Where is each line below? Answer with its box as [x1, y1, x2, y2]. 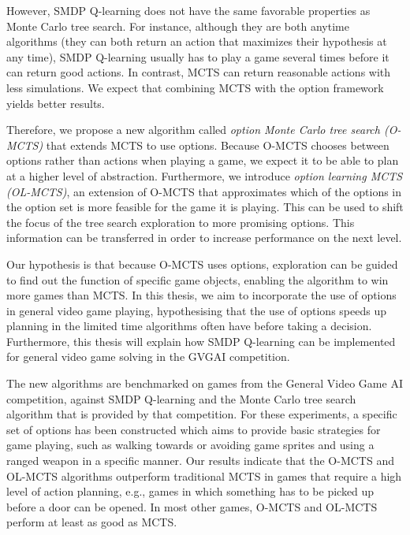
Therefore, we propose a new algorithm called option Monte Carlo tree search [6, 121, 380, 138]
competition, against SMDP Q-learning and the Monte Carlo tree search [6, 390, 356, 407]
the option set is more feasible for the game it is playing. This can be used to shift [6, 199, 404, 215]
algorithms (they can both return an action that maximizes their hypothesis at [6, 33, 387, 50]
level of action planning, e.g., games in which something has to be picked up [6, 483, 375, 500]
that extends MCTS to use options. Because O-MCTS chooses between [46, 136, 389, 153]
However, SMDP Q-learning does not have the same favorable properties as [6, 2, 371, 18]
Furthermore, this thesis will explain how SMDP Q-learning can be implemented [6, 333, 396, 349]
